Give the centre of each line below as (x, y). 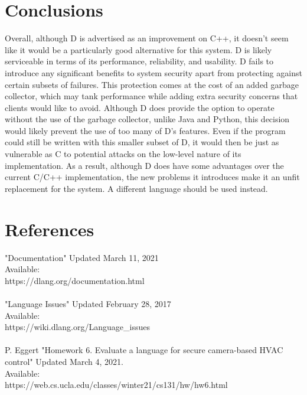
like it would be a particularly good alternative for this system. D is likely (138, 49)
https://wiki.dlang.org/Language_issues (77, 327)
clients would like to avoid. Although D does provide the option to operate (140, 107)
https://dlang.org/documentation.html (75, 280)
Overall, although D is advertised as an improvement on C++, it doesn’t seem (147, 38)
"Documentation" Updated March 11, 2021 (82, 257)
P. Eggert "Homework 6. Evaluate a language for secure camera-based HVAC (144, 350)
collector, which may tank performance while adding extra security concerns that (151, 96)
